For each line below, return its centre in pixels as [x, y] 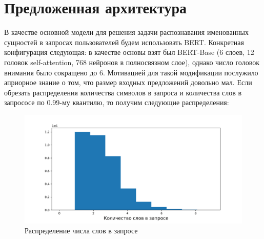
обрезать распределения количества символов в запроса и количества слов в [123, 92]
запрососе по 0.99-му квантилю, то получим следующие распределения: [117, 102]
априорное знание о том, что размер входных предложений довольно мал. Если [128, 82]
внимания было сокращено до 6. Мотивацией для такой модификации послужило [131, 72]
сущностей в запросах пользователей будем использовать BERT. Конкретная [124, 42]
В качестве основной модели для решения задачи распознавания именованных [127, 32]
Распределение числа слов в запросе [81, 231]
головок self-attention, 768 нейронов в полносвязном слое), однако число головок [132, 62]
